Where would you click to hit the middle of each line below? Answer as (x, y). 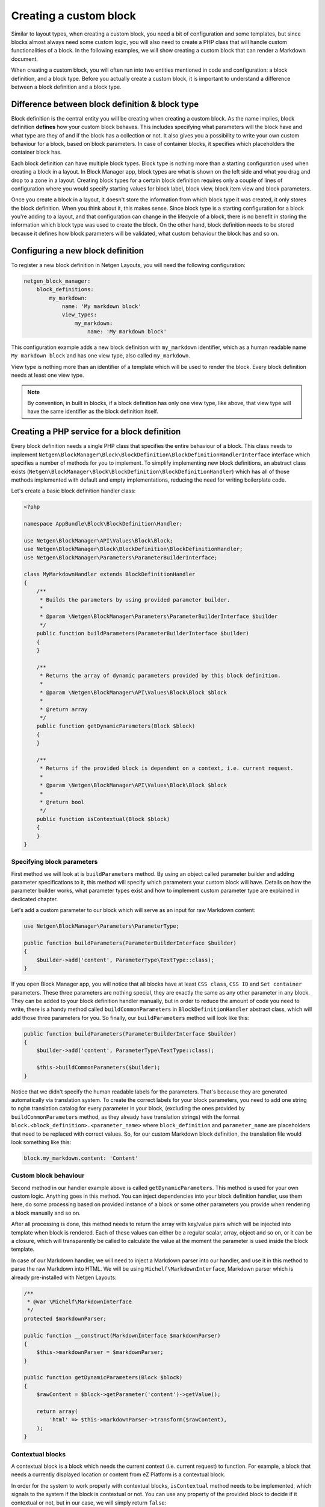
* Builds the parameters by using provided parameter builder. (135, 599)
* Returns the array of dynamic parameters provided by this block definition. (160, 676)
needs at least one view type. (48, 375)
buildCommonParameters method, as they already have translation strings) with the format (125, 1117)
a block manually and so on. (46, 1213)
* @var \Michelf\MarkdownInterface (80, 1301)
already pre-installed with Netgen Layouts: (64, 1277)
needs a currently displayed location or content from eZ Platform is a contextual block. (118, 1474)
